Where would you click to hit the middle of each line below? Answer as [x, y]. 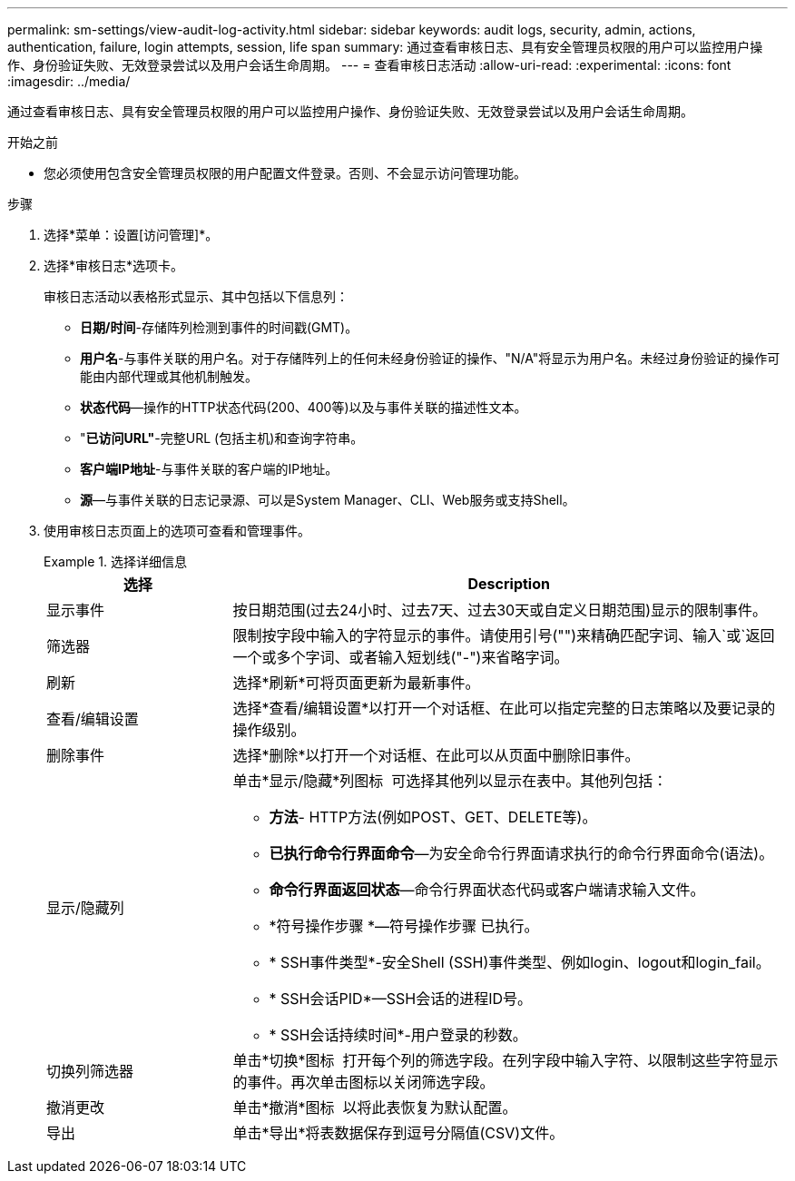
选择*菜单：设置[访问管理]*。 [131, 235]
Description [509, 584]
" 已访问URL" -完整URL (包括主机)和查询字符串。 [222, 438]
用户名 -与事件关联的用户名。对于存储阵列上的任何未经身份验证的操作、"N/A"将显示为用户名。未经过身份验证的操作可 [430, 358]
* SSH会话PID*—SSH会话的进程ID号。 [401, 999]
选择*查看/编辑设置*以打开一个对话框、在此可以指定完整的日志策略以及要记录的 [504, 708]
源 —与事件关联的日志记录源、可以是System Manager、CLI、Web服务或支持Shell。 [328, 500]
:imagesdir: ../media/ [69, 81]
